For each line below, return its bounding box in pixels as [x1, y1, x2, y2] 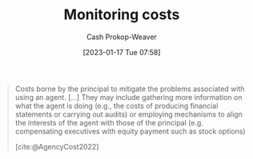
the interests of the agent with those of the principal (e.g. [14, 117, 203, 127]
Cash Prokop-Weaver [86, 32, 158, 42]
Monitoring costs [63, 6, 180, 24]
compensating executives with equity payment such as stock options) [14, 126, 246, 136]
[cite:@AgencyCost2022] [14, 141, 99, 151]
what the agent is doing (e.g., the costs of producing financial [14, 101, 219, 110]
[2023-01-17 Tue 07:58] [82, 47, 161, 57]
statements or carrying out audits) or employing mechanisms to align [14, 109, 243, 119]
